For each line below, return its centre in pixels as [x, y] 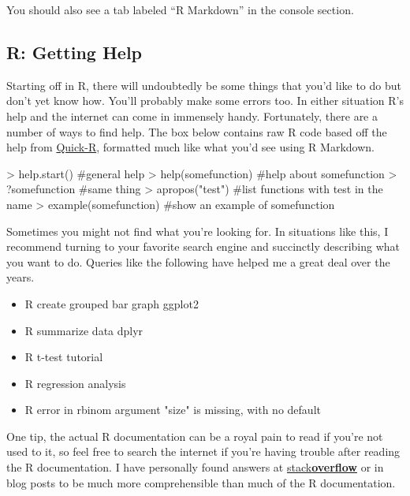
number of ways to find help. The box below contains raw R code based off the [197, 131]
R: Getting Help [75, 52]
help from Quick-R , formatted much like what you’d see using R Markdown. [190, 147]
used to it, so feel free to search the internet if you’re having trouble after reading [203, 451]
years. [20, 277]
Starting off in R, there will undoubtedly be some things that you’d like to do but [204, 85]
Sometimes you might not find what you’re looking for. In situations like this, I [198, 231]
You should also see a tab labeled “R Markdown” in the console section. [180, 9]
